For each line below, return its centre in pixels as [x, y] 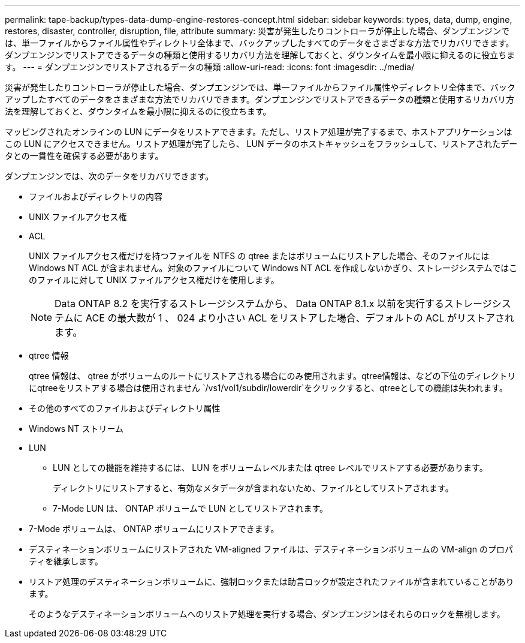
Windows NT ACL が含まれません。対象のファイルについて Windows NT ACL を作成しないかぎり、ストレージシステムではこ [273, 268]
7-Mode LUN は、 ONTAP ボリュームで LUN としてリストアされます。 [190, 508]
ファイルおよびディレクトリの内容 [96, 196]
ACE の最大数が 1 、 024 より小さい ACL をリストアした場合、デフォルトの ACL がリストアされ [300, 318]
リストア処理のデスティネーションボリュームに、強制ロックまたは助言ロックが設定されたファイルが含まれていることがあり [271, 582]
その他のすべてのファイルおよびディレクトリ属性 [125, 408]
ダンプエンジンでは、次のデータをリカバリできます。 [109, 176]
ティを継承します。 [66, 561]
